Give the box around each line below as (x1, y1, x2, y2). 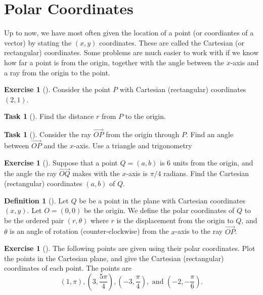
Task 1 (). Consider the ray (4, 129, 92, 140)
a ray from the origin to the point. (4, 67, 110, 77)
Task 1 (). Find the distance (4, 111, 94, 121)
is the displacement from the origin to (116, 215, 234, 225)
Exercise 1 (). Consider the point (4, 84, 111, 95)
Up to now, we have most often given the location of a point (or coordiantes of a (4, 27, 254, 38)
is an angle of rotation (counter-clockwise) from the (10, 226, 169, 236)
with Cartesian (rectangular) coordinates (119, 84, 246, 95)
